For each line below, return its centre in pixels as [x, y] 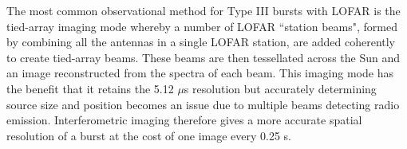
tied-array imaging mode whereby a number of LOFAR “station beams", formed [202, 26]
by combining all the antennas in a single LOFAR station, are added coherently [201, 42]
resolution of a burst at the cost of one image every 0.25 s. [149, 135]
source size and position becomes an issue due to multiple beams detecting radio [203, 104]
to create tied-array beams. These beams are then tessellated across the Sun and [203, 57]
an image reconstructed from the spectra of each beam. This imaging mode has [200, 73]
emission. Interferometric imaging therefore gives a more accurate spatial [184, 120]
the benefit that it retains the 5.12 [90, 88]
